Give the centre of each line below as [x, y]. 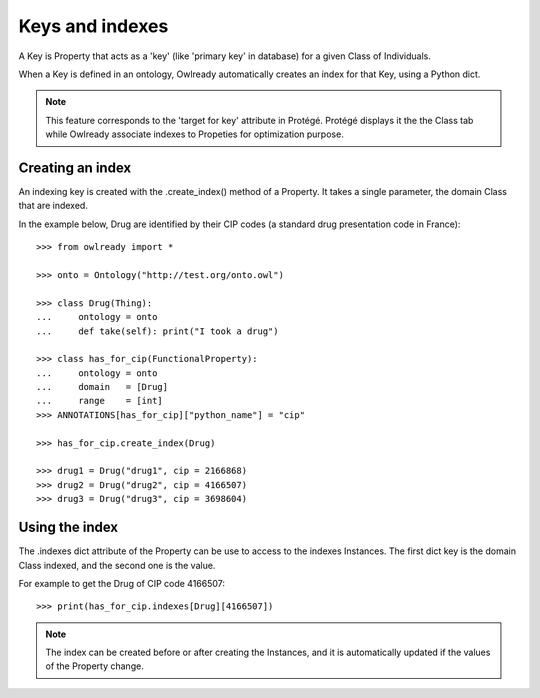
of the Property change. [94, 666]
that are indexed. [53, 206]
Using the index [68, 527]
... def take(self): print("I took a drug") [157, 331]
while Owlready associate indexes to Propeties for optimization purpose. [194, 134]
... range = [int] [100, 401]
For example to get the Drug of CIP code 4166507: [121, 583]
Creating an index [75, 167]
